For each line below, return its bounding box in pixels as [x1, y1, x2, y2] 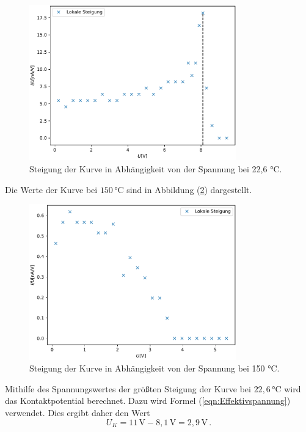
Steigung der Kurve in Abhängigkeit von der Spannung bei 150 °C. [29, 362, 280, 375]
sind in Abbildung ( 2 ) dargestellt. [126, 183, 252, 196]
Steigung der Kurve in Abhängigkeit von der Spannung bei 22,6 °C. [29, 162, 282, 175]
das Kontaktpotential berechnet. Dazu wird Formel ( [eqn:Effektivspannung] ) [5, 394, 291, 407]
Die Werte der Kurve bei [5, 183, 98, 196]
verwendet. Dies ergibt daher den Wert [5, 406, 150, 419]
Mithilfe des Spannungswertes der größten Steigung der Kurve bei [5, 382, 251, 395]
